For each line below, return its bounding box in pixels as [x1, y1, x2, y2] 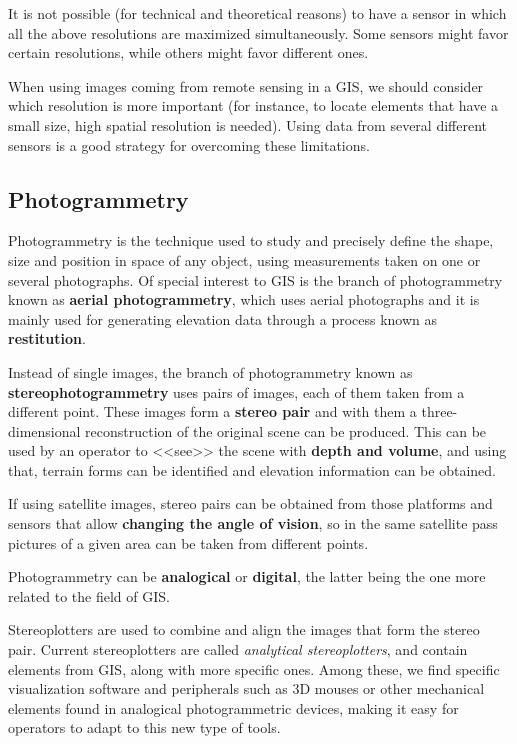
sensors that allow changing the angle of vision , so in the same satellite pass [8, 513, 498, 534]
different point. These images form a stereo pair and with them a [8, 401, 417, 422]
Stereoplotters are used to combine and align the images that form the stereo [8, 619, 480, 640]
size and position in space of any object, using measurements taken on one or [8, 249, 481, 270]
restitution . [8, 328, 86, 349]
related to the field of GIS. [8, 585, 170, 606]
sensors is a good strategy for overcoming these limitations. [8, 134, 370, 155]
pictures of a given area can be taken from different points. [8, 532, 369, 553]
